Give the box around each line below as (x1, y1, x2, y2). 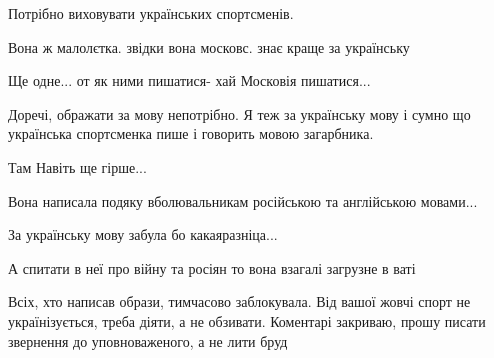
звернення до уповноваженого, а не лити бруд (8, 330, 288, 351)
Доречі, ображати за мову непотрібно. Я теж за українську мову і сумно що (8, 103, 471, 124)
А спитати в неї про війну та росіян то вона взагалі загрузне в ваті (8, 257, 416, 278)
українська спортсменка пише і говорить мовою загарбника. (8, 123, 374, 144)
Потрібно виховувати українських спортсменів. (8, 3, 294, 23)
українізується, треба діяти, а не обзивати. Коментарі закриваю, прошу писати (8, 310, 486, 331)
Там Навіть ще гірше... (8, 156, 147, 177)
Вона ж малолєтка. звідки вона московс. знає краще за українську (8, 36, 410, 57)
